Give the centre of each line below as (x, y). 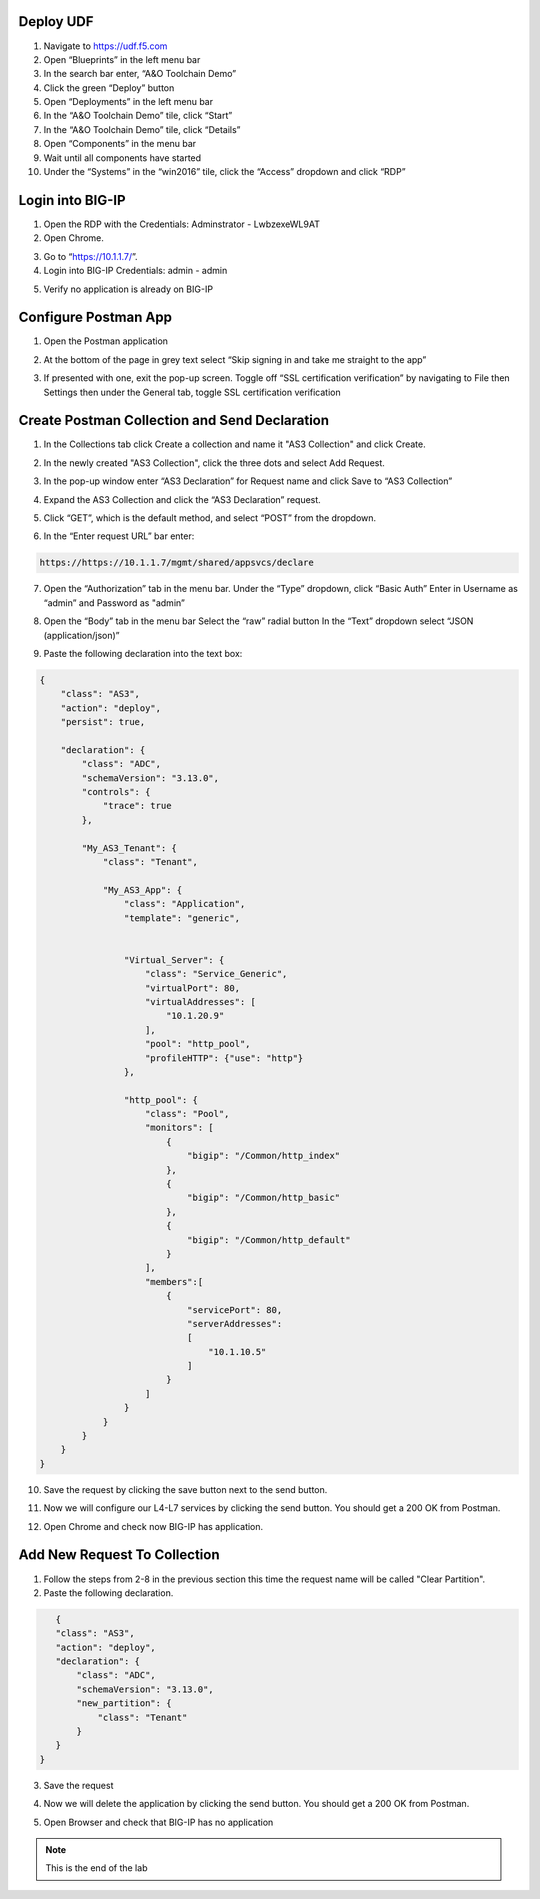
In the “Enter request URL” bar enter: (119, 536)
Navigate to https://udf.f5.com (105, 46)
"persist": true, (103, 722)
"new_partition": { (124, 1703)
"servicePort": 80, (234, 1309)
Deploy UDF (56, 21)
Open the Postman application (106, 341)
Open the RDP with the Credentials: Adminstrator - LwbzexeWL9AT (181, 224)
